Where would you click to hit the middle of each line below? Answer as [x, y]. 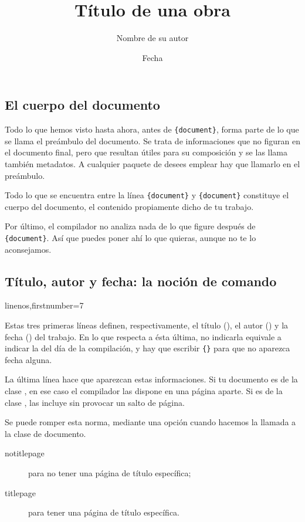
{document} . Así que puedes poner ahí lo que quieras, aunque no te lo [131, 238]
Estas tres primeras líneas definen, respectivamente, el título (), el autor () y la [147, 325]
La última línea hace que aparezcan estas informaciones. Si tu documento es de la [151, 379]
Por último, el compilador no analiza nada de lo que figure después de [130, 226]
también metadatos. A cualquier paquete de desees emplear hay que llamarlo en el [152, 163]
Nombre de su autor [152, 38]
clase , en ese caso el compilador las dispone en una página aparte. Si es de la [144, 391]
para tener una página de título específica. [104, 512]
